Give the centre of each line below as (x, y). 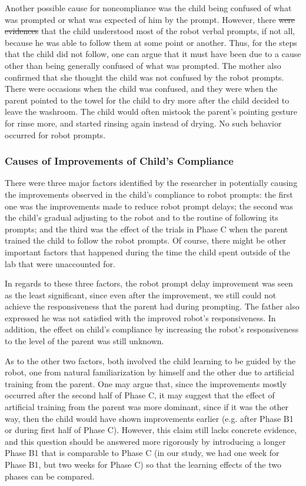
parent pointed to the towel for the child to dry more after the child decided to (147, 100)
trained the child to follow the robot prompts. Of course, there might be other (146, 240)
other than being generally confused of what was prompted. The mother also (143, 65)
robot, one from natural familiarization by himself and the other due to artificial (149, 372)
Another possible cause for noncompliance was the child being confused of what (148, 8)
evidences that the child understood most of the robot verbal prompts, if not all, (150, 31)
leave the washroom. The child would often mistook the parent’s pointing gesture (151, 111)
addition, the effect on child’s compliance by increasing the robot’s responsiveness (152, 329)
